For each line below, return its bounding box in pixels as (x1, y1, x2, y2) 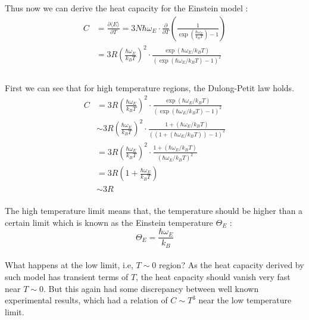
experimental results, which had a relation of (5, 294, 168, 306)
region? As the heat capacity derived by (159, 259, 304, 271)
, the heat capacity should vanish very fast (136, 271, 291, 283)
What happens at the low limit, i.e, (5, 259, 133, 271)
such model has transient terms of (5, 271, 129, 283)
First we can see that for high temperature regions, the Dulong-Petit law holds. (5, 81, 295, 94)
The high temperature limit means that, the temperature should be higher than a (5, 204, 303, 217)
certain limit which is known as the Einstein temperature (5, 216, 213, 228)
